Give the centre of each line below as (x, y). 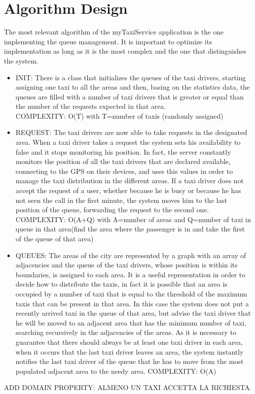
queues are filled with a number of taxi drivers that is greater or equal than (129, 96)
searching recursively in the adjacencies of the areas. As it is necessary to (126, 332)
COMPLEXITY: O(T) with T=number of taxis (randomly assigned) (119, 115)
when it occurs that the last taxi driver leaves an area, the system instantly (129, 351)
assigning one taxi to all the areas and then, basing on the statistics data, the (133, 87)
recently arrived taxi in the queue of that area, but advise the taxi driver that (133, 313)
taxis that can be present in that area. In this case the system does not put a (132, 303)
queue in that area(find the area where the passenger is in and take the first (130, 229)
